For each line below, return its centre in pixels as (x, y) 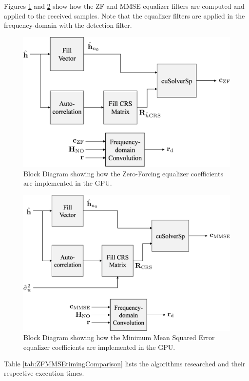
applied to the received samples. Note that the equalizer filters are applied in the (124, 15)
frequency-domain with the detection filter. (68, 25)
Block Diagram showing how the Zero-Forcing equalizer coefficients (123, 173)
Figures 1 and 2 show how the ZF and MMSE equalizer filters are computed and (124, 6)
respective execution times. (44, 373)
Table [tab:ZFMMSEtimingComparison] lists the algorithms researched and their (125, 363)
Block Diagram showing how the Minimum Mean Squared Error (119, 337)
